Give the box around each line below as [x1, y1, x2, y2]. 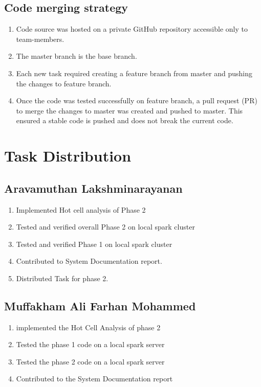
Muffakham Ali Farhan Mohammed [4, 298, 196, 313]
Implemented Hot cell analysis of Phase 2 [16, 204, 146, 215]
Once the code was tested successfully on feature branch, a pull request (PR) [16, 95, 257, 106]
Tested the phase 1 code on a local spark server [16, 339, 165, 350]
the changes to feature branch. [16, 78, 112, 88]
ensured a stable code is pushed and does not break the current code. [16, 115, 233, 126]
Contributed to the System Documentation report [16, 373, 173, 384]
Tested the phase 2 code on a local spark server [16, 356, 165, 367]
